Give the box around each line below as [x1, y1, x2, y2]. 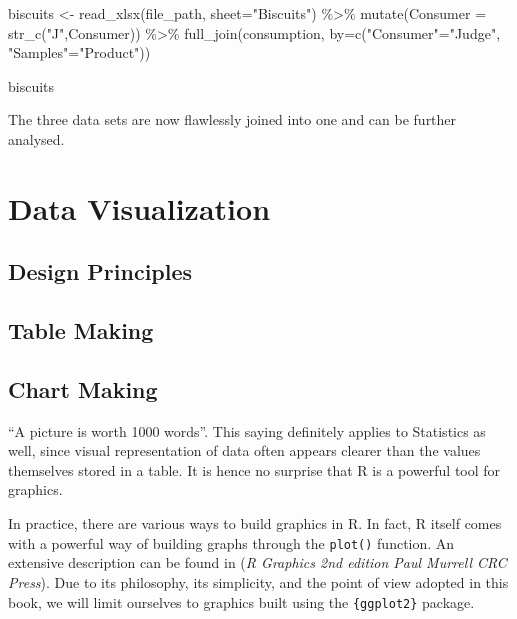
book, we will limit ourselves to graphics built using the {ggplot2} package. [8, 591, 475, 612]
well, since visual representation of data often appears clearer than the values [8, 440, 481, 461]
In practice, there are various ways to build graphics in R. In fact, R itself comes [8, 513, 502, 534]
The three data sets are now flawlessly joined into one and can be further [8, 109, 457, 130]
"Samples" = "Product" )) [8, 42, 151, 63]
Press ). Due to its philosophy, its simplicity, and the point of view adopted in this [8, 571, 509, 592]
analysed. [8, 128, 65, 149]
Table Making [8, 315, 154, 346]
